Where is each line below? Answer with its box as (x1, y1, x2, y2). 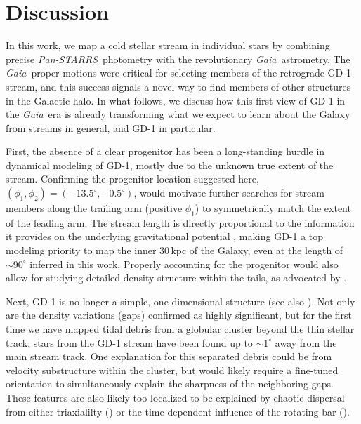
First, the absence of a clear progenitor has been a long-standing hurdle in (6, 144, 325, 159)
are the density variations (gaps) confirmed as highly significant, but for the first (6, 307, 353, 322)
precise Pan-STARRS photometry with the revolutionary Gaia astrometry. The (6, 51, 350, 66)
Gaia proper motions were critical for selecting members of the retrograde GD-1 (6, 65, 351, 80)
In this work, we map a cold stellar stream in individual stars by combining (6, 38, 330, 53)
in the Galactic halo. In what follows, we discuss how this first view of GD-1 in (6, 93, 346, 107)
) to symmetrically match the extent (195, 201, 351, 216)
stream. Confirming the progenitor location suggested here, (6, 171, 259, 186)
